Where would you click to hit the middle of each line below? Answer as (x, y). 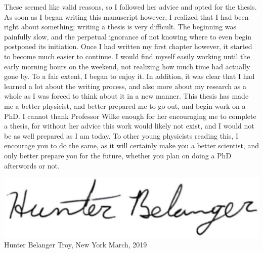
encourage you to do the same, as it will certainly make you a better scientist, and (131, 145)
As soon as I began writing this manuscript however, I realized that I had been (126, 16)
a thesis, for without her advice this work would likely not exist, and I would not (129, 126)
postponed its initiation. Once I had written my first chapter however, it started (128, 46)
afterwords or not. (32, 165)
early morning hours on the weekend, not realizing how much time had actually (127, 66)
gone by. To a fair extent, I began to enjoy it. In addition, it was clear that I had (129, 76)
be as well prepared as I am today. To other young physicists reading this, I (121, 135)
